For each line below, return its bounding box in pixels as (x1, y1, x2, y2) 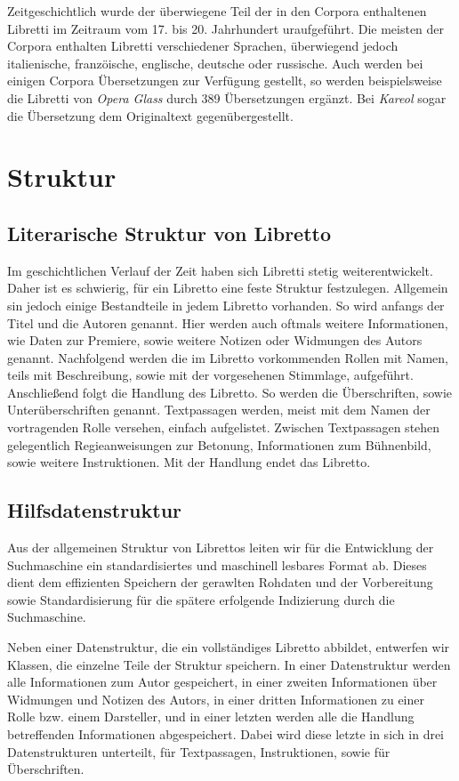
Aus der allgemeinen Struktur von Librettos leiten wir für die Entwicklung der (7, 538, 434, 557)
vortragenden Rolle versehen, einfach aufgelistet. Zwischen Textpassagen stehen (7, 418, 440, 437)
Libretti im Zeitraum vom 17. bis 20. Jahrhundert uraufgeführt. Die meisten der (7, 19, 445, 37)
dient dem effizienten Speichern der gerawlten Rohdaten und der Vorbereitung (7, 573, 433, 592)
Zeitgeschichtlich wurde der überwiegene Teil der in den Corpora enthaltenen (7, 2, 427, 20)
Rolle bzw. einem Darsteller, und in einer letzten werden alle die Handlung (7, 707, 415, 726)
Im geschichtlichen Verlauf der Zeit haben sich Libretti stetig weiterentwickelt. (7, 261, 433, 279)
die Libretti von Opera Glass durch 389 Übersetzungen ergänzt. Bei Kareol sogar (7, 88, 447, 107)
